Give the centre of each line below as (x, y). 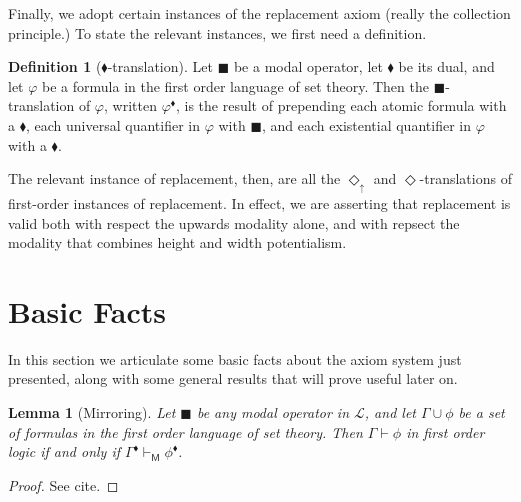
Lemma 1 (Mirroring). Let (92, 412)
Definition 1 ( (55, 66)
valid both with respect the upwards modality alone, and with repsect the (234, 222)
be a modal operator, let (308, 66)
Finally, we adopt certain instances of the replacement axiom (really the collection (259, 13)
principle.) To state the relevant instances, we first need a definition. (217, 32)
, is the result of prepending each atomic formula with (341, 105)
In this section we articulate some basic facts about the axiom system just (235, 358)
